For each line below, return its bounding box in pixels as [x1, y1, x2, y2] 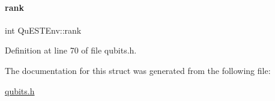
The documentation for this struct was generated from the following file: [5, 64, 271, 76]
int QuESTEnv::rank [5, 23, 82, 36]
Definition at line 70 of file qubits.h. [5, 44, 137, 57]
